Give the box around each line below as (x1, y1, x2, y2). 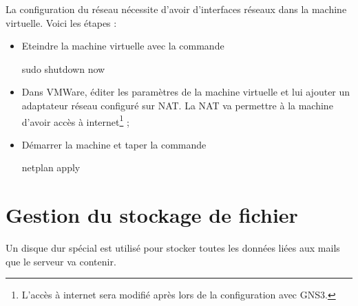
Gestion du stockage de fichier (6, 201, 298, 229)
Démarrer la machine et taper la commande (21, 137, 207, 151)
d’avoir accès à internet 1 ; (21, 112, 129, 129)
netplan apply (21, 160, 81, 175)
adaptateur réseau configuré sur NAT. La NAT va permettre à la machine (21, 98, 333, 112)
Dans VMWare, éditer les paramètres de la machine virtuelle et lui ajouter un (21, 85, 350, 99)
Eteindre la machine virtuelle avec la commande (21, 39, 224, 53)
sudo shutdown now (21, 61, 105, 76)
